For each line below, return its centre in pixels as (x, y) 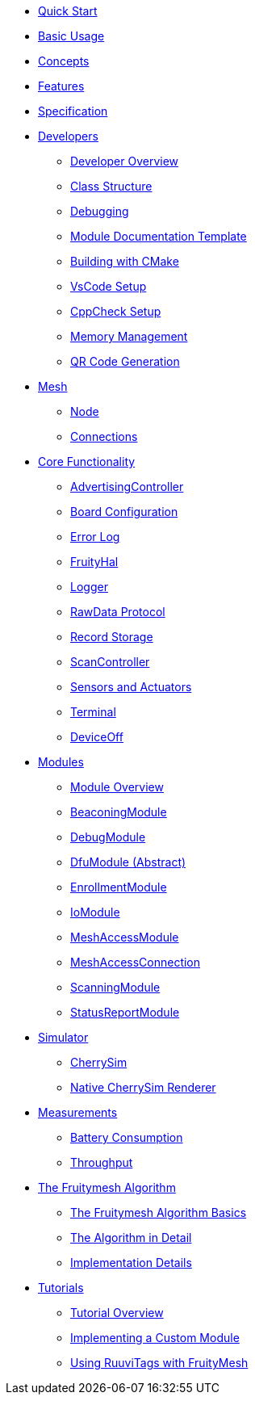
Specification (73, 111)
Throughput (102, 1162)
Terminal (93, 712)
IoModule (95, 912)
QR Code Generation (125, 361)
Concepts (64, 61)
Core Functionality (87, 461)
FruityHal (94, 562)
